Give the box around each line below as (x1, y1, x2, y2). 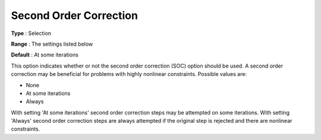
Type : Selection (11, 30, 52, 37)
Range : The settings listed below (11, 40, 93, 47)
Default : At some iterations (11, 51, 78, 59)
